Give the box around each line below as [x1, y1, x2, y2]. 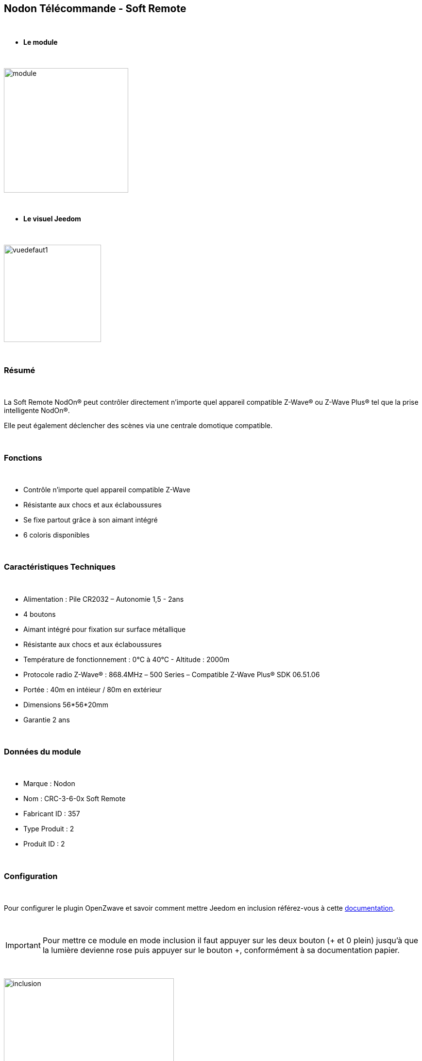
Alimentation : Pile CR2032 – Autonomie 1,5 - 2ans [23, 594, 184, 603]
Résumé [4, 365, 35, 375]
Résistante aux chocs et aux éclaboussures [23, 640, 162, 648]
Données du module [4, 747, 81, 757]
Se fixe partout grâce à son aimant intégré [23, 515, 158, 524]
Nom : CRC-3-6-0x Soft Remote [23, 794, 126, 803]
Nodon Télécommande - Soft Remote [4, 2, 186, 15]
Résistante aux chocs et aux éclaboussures [23, 500, 162, 509]
